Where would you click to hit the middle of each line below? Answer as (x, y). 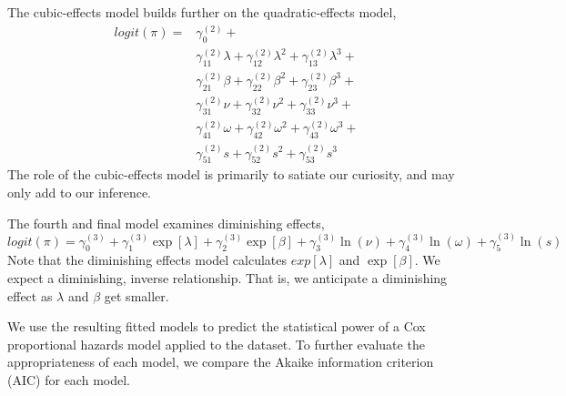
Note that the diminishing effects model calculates (147, 260)
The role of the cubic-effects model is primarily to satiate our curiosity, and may (231, 174)
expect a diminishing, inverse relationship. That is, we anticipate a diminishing (227, 277)
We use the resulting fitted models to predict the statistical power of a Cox (217, 326)
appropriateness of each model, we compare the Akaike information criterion (221, 362)
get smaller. (136, 295)
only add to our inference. (79, 192)
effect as (30, 295)
